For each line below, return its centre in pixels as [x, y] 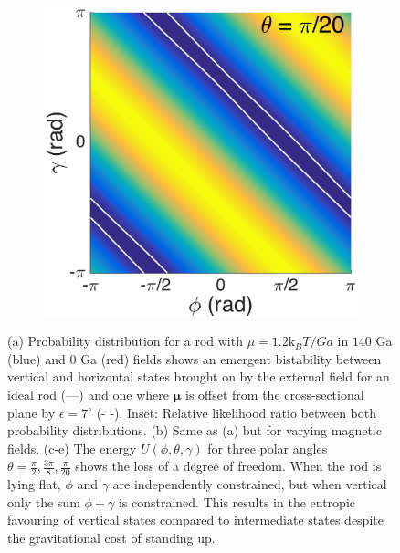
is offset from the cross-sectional [274, 394]
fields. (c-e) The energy [72, 448]
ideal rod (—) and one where [89, 394]
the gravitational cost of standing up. [111, 537]
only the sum [44, 501]
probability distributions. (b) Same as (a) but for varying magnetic [195, 430]
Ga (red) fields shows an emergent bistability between [231, 358]
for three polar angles [268, 448]
